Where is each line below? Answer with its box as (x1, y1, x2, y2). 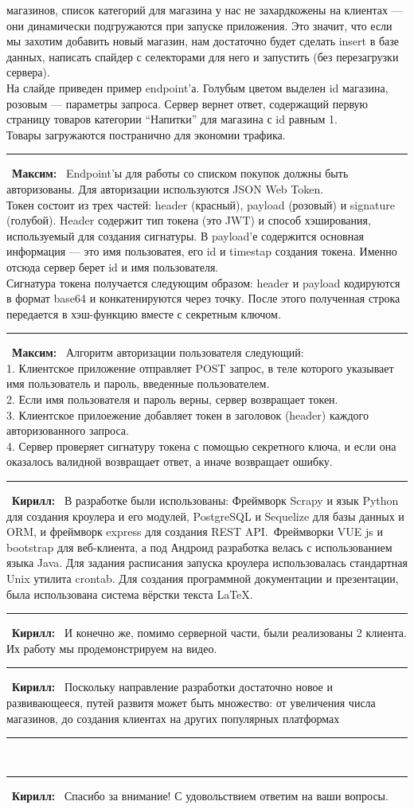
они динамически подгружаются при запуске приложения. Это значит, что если (6, 17, 393, 33)
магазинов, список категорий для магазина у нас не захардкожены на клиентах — (6, 2, 403, 18)
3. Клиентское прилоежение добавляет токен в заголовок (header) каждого (6, 406, 369, 423)
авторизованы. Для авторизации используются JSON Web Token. (6, 180, 324, 197)
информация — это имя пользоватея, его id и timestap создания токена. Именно (6, 243, 397, 260)
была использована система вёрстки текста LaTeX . (6, 585, 253, 602)
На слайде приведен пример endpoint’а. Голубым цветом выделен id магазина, (6, 79, 389, 96)
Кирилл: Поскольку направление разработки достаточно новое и (12, 678, 333, 695)
